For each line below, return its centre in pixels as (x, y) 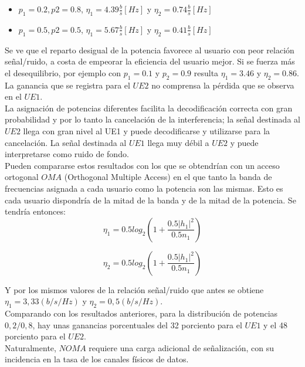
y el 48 (275, 324)
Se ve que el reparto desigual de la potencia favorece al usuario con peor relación (150, 50)
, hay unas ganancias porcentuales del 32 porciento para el (137, 324)
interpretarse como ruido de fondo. (67, 154)
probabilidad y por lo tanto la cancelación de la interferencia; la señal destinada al (152, 119)
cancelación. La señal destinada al (66, 142)
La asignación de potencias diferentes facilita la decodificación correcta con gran (149, 108)
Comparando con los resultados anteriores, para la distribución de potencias (141, 313)
